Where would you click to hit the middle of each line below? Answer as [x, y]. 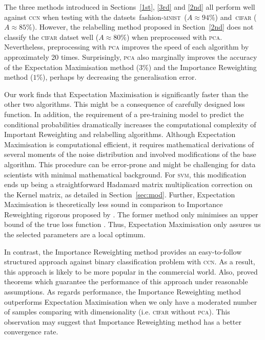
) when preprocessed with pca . [174, 37]
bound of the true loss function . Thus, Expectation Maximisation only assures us [132, 224]
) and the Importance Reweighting [202, 67]
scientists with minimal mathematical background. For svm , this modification [125, 174]
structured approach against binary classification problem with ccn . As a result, [130, 262]
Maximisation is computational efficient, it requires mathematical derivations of [129, 144]
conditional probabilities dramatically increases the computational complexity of [130, 124]
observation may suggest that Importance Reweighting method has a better [123, 321]
